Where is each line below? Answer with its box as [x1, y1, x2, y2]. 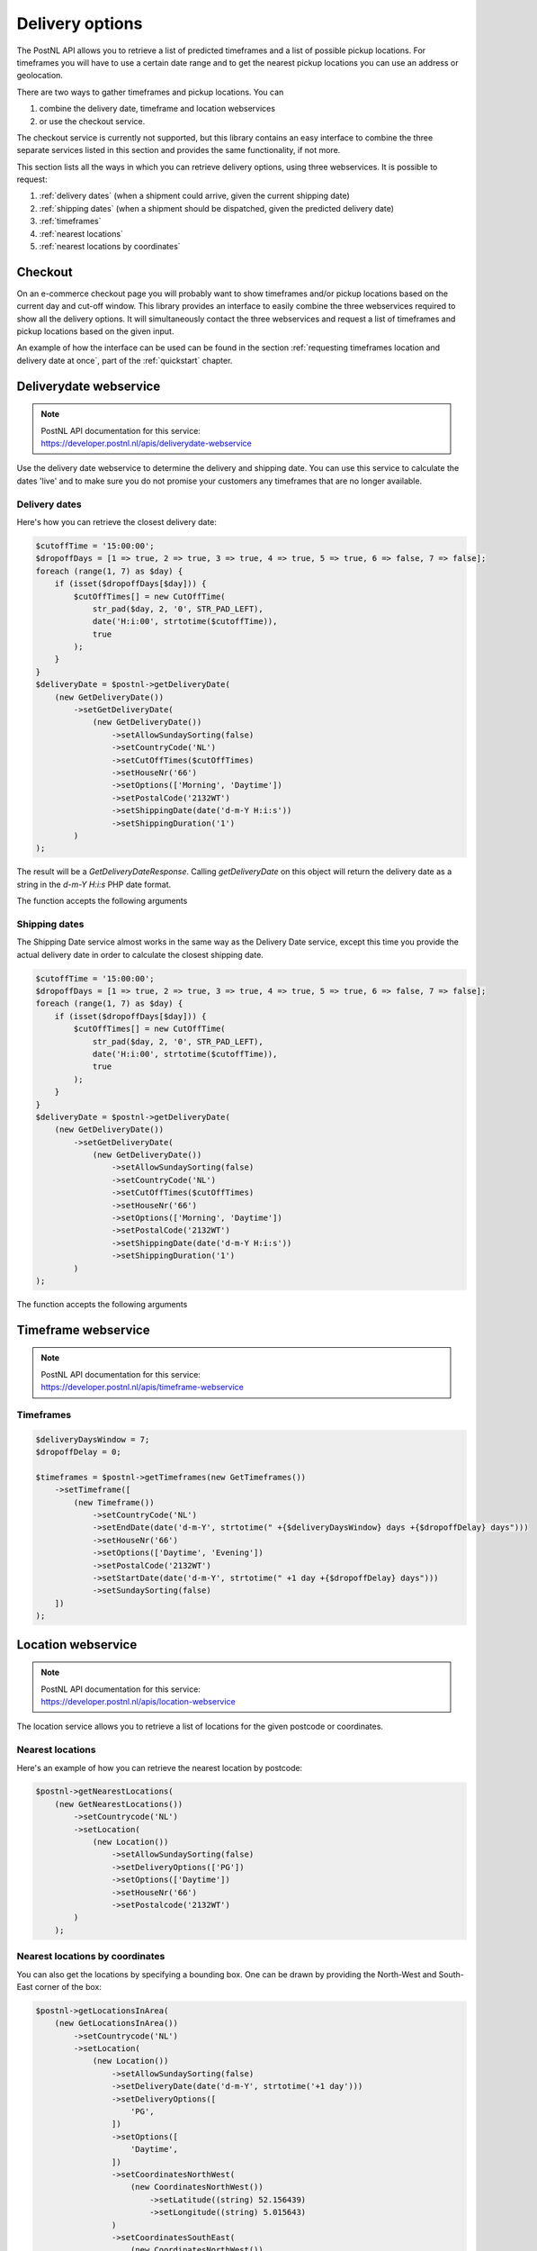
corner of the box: [34, 1981, 103, 1992]
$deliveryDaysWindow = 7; [35, 1434, 150, 1444]
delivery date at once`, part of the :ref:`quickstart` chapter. [16, 355, 233, 366]
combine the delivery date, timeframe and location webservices [39, 104, 276, 114]
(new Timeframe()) [73, 1497, 155, 1507]
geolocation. [16, 70, 63, 81]
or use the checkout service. [39, 115, 146, 126]
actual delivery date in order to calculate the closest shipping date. [16, 949, 264, 960]
